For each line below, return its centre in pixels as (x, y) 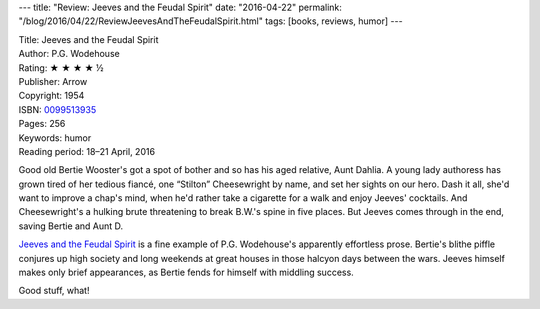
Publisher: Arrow (53, 81)
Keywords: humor (55, 137)
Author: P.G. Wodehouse (69, 54)
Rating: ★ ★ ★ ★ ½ (61, 67)
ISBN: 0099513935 (57, 109)
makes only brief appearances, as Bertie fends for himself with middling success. (186, 272)
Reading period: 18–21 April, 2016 (86, 151)
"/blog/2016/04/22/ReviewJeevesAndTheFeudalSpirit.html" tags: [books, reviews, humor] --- (211, 21)
